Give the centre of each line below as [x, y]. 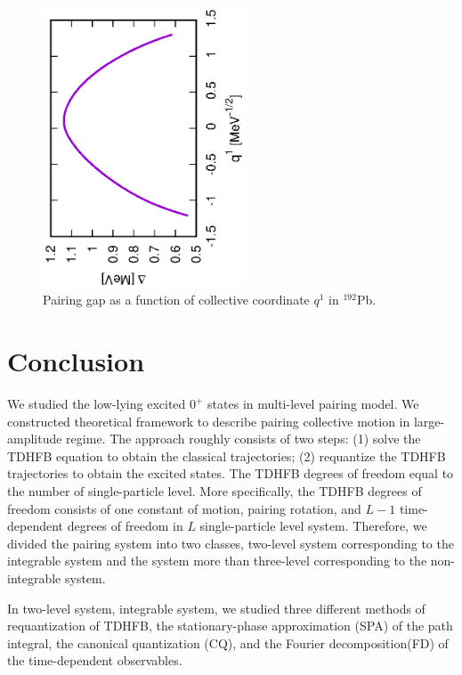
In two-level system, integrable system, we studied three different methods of [216, 608]
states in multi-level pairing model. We [313, 404]
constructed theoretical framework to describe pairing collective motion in [209, 421]
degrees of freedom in [125, 526]
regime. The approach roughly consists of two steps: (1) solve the [243, 439]
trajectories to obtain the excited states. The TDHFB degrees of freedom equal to [231, 473]
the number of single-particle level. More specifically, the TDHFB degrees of [215, 491]
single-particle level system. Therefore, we [313, 526]
